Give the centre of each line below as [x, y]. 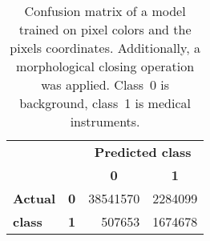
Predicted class [143, 152]
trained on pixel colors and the [105, 29]
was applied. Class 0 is [105, 84]
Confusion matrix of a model [105, 11]
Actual [34, 198]
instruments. [105, 121]
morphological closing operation [105, 66]
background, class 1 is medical [105, 103]
